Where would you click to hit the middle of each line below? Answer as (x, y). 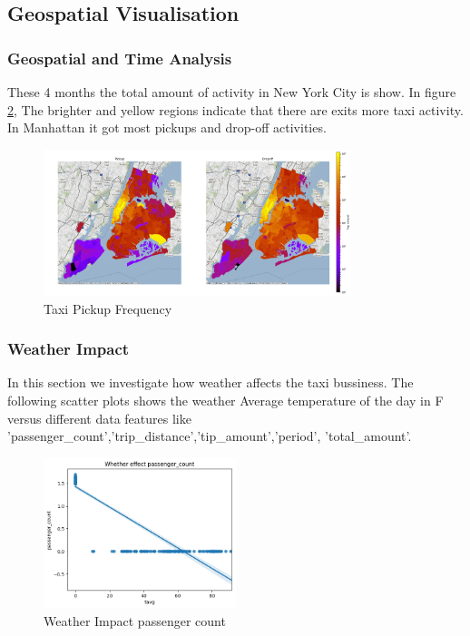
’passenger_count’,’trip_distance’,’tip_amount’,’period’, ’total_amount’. (210, 436)
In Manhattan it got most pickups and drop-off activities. (167, 127)
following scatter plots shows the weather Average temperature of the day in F (225, 400)
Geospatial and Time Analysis (120, 58)
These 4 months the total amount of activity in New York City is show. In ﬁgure (232, 92)
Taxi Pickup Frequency (108, 308)
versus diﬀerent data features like (99, 418)
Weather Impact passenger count (135, 621)
